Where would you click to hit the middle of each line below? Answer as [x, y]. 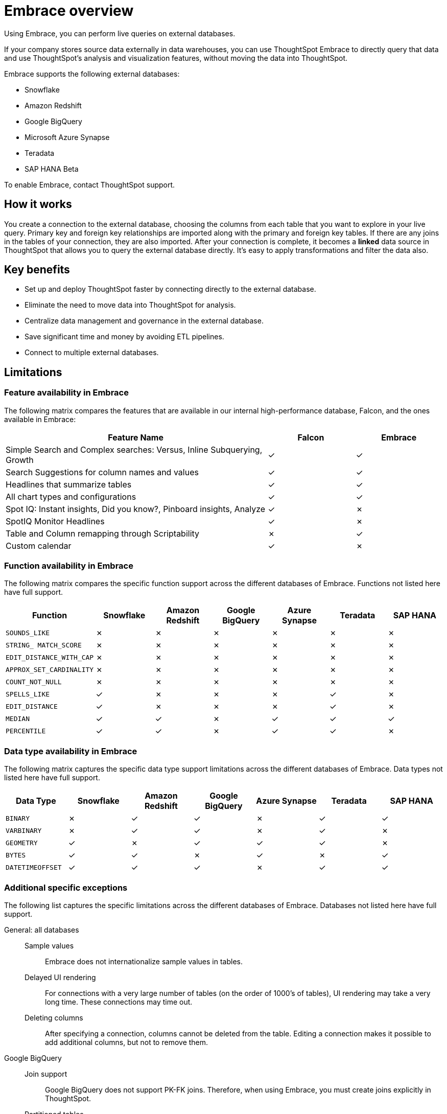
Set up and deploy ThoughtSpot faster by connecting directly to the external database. [170, 289]
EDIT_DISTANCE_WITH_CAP [50, 657]
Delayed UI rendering [60, 977]
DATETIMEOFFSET [34, 867]
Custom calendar [39, 546]
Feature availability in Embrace [66, 393]
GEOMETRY [22, 843]
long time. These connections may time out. [119, 1002]
